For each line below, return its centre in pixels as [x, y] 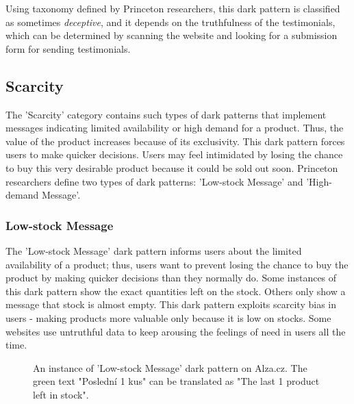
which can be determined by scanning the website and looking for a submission [172, 35]
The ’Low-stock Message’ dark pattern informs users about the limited [154, 250]
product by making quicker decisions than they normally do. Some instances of [171, 278]
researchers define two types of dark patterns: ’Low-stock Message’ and [154, 181]
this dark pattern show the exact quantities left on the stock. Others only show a [176, 291]
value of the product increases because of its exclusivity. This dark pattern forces [175, 141]
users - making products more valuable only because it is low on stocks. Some [168, 317]
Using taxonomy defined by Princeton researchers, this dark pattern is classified [173, 8]
